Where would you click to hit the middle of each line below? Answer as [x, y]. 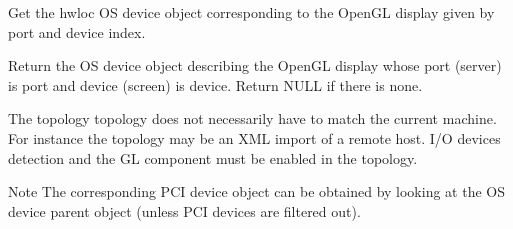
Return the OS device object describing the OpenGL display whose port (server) [255, 65]
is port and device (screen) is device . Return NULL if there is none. [215, 84]
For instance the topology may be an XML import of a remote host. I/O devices [254, 137]
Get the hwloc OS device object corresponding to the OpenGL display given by [251, 12]
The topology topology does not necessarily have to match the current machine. [252, 118]
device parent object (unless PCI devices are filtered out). [184, 210]
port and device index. [77, 31]
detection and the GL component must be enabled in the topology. [213, 157]
